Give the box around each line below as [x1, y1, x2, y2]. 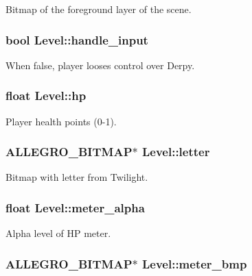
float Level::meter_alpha [5, 199, 145, 216]
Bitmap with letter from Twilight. [5, 170, 148, 184]
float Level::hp [5, 87, 87, 104]
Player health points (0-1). [5, 114, 117, 128]
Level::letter [141, 143, 210, 160]
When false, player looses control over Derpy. [5, 58, 195, 72]
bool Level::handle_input [5, 31, 148, 48]
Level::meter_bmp [141, 255, 247, 272]
